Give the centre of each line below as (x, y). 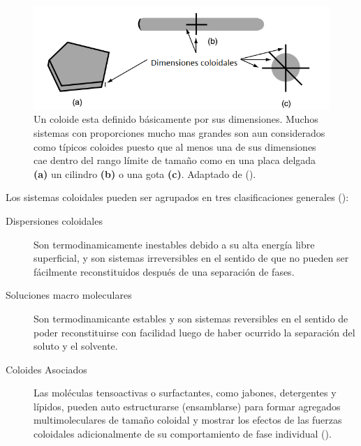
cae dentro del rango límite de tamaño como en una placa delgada (175, 160)
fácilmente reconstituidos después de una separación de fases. (164, 271)
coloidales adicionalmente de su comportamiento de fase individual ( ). (183, 434)
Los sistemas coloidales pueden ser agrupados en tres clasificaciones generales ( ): (177, 197)
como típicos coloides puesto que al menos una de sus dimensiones (175, 146)
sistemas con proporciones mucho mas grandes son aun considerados (179, 132)
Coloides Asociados (46, 369)
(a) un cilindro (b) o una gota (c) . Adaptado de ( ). (145, 173)
